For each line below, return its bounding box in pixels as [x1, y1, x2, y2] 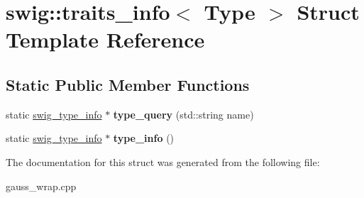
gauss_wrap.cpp [6, 178, 77, 193]
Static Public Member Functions [6, 73, 250, 95]
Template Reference [6, 25, 205, 54]
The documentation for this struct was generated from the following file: [6, 154, 320, 169]
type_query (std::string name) [113, 106, 254, 121]
